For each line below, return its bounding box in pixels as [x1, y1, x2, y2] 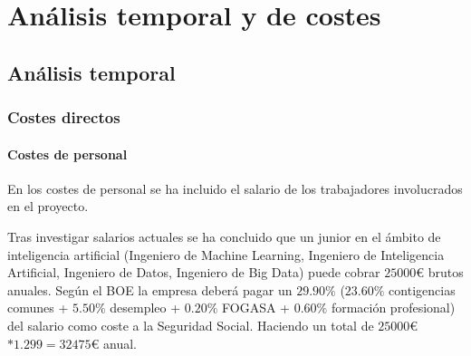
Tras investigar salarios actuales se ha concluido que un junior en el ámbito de [7, 226, 441, 245]
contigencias [389, 280, 456, 299]
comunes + [7, 298, 69, 317]
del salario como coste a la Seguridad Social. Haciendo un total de [7, 315, 374, 334]
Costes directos [7, 106, 120, 129]
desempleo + [110, 298, 181, 317]
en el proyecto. [7, 197, 89, 216]
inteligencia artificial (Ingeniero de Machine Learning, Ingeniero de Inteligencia [7, 245, 445, 264]
